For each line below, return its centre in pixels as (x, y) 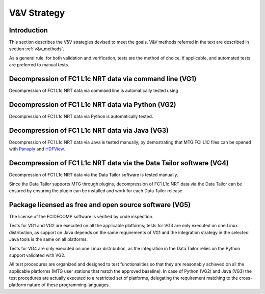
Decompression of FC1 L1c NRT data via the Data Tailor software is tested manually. (94, 175)
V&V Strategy (37, 13)
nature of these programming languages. (68, 285)
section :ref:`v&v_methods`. (37, 49)
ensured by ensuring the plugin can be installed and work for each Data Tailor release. (96, 191)
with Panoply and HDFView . (37, 149)
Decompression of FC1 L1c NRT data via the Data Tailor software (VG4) (119, 163)
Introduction (28, 30)
